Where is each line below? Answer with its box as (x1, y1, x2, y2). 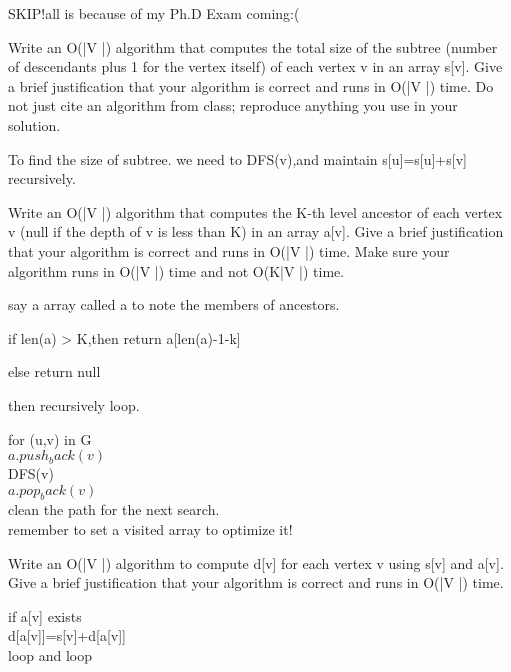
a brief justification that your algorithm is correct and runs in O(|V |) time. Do (8, 75, 494, 96)
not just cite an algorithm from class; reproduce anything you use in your (8, 95, 458, 116)
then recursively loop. (8, 394, 140, 415)
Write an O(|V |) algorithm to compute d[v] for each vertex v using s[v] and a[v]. (8, 552, 504, 573)
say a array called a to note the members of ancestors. (8, 294, 340, 315)
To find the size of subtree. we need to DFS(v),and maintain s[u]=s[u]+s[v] (8, 148, 467, 169)
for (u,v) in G (8, 428, 92, 449)
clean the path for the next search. (8, 499, 220, 520)
